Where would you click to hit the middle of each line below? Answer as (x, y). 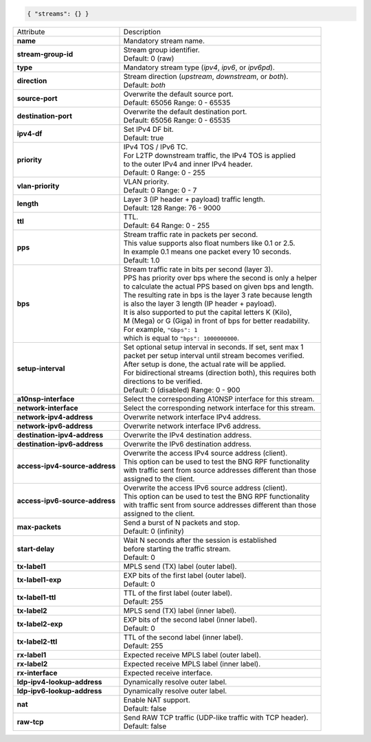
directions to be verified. (163, 381)
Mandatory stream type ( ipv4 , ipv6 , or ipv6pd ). (199, 67)
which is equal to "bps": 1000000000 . (181, 338)
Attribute (31, 32)
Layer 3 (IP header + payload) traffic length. (194, 199)
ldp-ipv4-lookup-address (59, 682)
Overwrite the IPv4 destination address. (188, 435)
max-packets (39, 527)
